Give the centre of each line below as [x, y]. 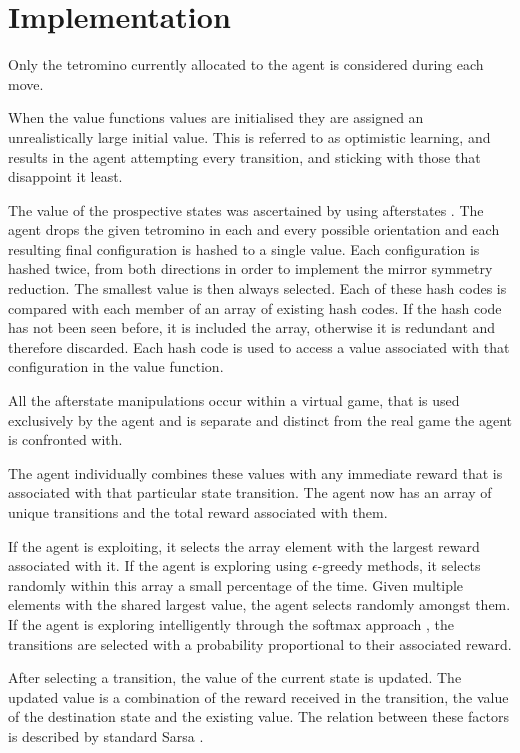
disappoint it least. [65, 176]
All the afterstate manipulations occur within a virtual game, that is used [234, 400]
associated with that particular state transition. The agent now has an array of [250, 492]
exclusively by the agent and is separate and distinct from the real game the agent [260, 419]
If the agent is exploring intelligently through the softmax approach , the [231, 623]
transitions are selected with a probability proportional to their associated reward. [260, 643]
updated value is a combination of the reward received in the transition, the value [258, 696]
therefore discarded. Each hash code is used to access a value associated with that [259, 346]
